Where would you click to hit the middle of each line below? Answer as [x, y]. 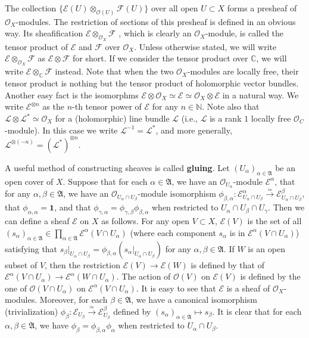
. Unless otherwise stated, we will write [205, 46]
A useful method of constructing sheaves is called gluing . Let [117, 167]
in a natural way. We [260, 94]
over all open [175, 8]
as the [53, 106]
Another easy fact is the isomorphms [72, 94]
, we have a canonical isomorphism [194, 300]
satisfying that [31, 248]
